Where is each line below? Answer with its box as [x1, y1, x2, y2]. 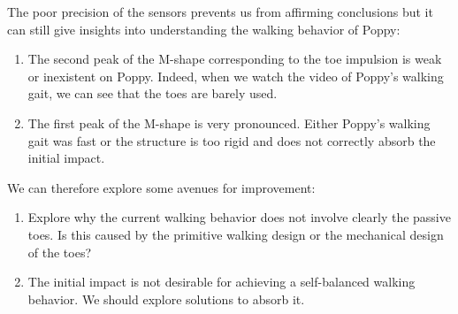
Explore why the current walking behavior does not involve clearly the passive [27, 208, 451, 226]
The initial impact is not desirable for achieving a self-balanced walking [27, 272, 416, 291]
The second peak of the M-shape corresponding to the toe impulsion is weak [27, 50, 442, 68]
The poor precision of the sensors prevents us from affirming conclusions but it [7, 3, 433, 20]
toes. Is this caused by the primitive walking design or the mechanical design [27, 225, 444, 243]
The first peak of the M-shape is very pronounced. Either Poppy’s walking [27, 113, 431, 132]
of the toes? [27, 242, 92, 261]
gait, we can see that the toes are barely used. [27, 84, 278, 103]
